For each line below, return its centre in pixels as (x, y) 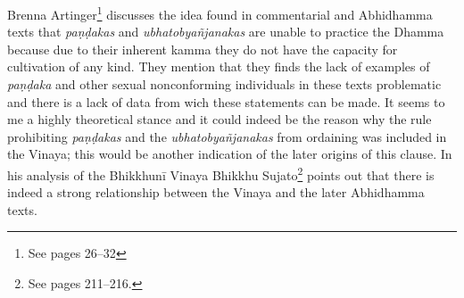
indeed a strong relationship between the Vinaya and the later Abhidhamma (216, 192)
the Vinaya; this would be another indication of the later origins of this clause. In (230, 154)
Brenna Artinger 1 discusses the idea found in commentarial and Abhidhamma (220, 13)
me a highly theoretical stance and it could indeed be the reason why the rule (220, 119)
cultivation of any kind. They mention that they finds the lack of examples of (219, 66)
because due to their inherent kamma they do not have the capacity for (203, 49)
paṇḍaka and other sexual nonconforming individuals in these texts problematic (224, 84)
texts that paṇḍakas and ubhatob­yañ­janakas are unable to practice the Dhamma (226, 32)
